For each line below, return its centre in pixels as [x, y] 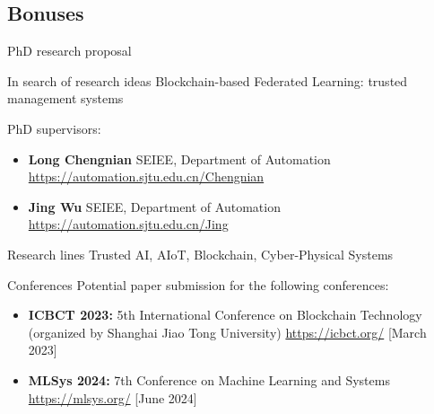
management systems [65, 98]
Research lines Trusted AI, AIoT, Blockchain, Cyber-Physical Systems [200, 254]
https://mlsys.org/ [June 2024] [113, 397]
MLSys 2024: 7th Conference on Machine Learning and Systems [209, 379]
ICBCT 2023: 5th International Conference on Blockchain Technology [225, 315]
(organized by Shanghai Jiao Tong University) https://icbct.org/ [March [227, 332]
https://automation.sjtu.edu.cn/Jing [128, 224]
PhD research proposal [69, 51]
